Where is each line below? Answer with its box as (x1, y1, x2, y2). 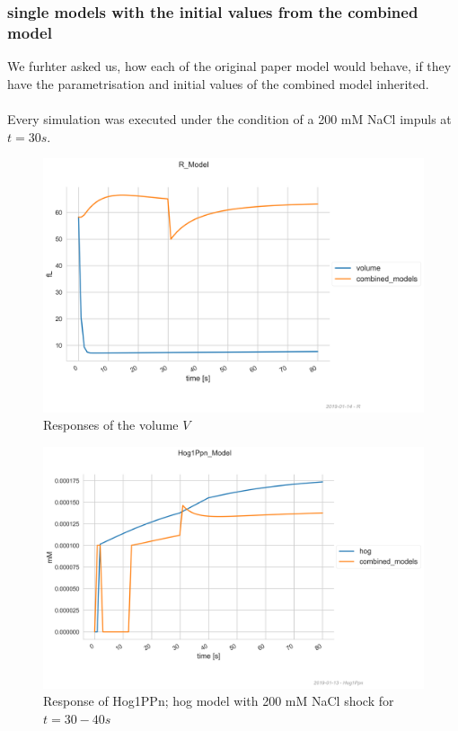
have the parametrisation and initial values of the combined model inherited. (7, 74, 429, 93)
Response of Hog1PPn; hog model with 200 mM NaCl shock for (43, 691, 394, 710)
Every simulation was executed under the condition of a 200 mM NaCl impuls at (7, 109, 452, 128)
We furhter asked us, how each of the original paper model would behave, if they (7, 57, 452, 76)
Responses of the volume (43, 415, 179, 434)
